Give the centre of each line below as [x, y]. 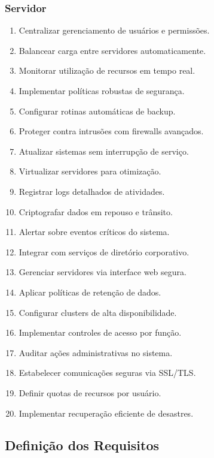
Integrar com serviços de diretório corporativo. [104, 251]
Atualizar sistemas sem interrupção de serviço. [104, 151]
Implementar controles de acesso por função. [100, 332]
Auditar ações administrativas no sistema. [96, 352]
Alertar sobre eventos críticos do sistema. [94, 232]
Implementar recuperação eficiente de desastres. [106, 413]
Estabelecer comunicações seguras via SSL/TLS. [107, 373]
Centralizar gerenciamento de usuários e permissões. [114, 30]
